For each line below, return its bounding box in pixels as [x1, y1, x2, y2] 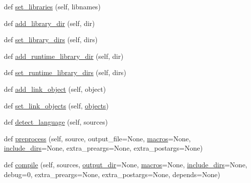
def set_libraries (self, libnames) [4, 1, 101, 11]
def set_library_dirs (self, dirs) [4, 34, 98, 45]
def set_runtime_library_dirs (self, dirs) [4, 67, 126, 78]
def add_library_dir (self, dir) [4, 18, 95, 28]
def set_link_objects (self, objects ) [4, 100, 109, 110]
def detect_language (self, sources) [4, 117, 108, 127]
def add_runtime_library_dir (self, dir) [4, 51, 124, 61]
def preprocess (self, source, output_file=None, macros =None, [4, 133, 191, 143]
